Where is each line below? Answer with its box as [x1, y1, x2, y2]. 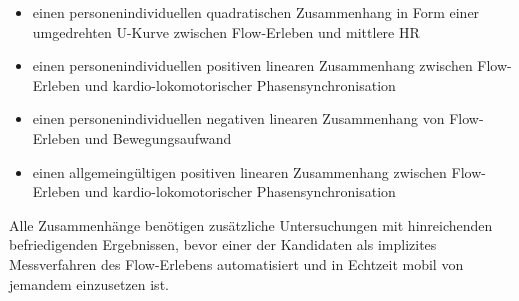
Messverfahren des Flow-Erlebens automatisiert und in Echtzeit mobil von [9, 253, 464, 274]
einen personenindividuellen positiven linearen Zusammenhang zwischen [32, 55, 473, 76]
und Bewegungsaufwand [84, 127, 232, 148]
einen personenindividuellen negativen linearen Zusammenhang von [32, 108, 445, 129]
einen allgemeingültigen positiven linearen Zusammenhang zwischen [32, 161, 447, 182]
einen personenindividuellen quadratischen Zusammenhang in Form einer [32, 2, 480, 22]
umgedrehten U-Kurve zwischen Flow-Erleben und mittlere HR [32, 21, 420, 42]
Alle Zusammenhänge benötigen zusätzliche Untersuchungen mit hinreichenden [9, 214, 493, 235]
